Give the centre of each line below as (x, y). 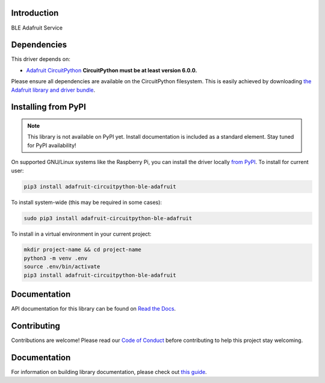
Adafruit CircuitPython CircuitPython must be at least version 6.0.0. (112, 70)
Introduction (35, 13)
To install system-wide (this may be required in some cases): (87, 202)
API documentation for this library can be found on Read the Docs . (94, 309)
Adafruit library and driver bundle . (53, 90)
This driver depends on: (41, 59)
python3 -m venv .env (56, 258)
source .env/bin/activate (62, 267)
